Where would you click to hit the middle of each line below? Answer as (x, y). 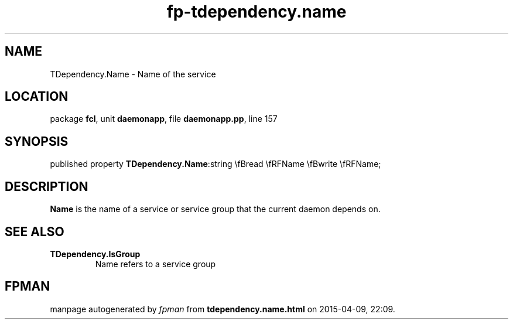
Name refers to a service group (155, 264)
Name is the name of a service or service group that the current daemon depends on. (215, 209)
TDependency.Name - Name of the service (133, 74)
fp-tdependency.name (256, 12)
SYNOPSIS (37, 141)
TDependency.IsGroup (95, 254)
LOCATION (37, 97)
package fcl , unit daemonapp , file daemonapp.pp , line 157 (164, 119)
